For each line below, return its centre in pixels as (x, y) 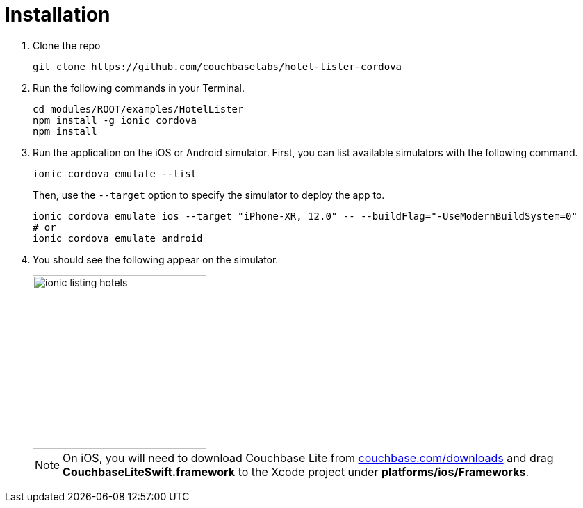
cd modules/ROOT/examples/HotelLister (138, 109)
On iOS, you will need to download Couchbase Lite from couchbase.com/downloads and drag (308, 458)
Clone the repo (67, 45)
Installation (58, 15)
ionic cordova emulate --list (115, 173)
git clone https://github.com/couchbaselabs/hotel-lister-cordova (217, 66)
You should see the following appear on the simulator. (156, 259)
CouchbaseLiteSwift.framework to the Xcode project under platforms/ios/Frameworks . (296, 472)
